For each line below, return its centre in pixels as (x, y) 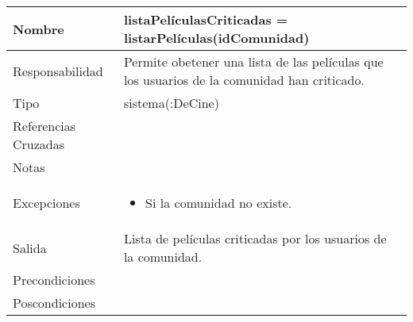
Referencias (44, 126)
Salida (30, 247)
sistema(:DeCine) (171, 103)
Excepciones (46, 203)
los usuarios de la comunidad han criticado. (244, 80)
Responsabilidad (58, 71)
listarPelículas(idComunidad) (216, 38)
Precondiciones (54, 280)
